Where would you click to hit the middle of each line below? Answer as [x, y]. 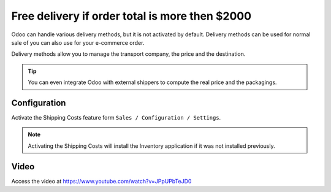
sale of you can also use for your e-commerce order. [78, 42]
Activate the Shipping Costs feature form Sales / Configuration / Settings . [116, 118]
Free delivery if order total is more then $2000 [131, 16]
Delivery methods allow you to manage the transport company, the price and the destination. [128, 54]
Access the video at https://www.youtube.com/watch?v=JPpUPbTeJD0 [101, 181]
